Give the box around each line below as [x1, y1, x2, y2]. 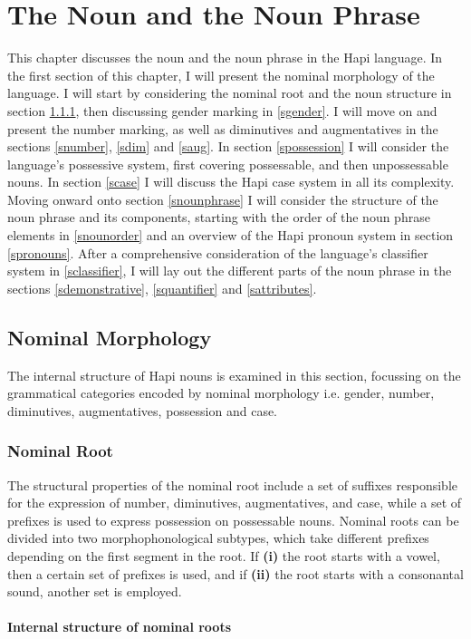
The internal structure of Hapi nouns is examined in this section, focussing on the [7, 365, 461, 384]
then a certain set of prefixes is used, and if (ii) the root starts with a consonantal [7, 564, 464, 583]
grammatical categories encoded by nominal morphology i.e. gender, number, [7, 383, 435, 402]
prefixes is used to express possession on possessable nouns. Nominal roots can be [7, 510, 459, 529]
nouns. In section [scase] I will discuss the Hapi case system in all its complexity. [7, 172, 455, 191]
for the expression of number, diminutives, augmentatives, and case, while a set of [7, 493, 462, 512]
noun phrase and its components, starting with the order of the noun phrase [7, 208, 430, 227]
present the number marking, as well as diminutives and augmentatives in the [7, 119, 438, 138]
